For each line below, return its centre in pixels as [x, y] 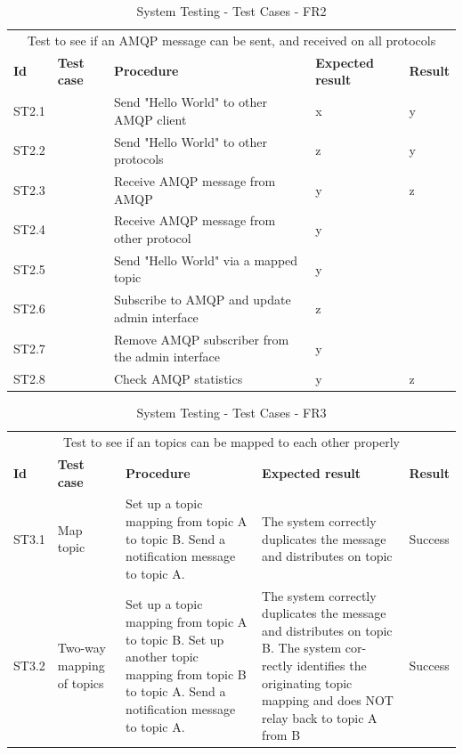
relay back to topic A [320, 717]
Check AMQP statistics [178, 379]
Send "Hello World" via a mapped [206, 260]
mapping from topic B [186, 674]
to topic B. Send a [175, 538]
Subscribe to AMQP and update [202, 300]
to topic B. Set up [175, 639]
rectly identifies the [314, 665]
